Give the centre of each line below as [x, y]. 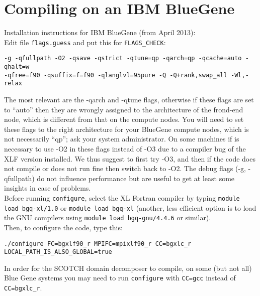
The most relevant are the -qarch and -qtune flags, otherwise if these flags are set [129, 99]
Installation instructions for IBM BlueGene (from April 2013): [100, 32]
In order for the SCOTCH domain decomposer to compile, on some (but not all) [128, 268]
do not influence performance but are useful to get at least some [136, 178]
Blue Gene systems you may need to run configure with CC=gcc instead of [120, 278]
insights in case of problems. [48, 188]
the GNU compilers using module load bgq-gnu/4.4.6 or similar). [108, 217]
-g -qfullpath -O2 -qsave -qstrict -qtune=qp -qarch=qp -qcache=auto [123, 58]
